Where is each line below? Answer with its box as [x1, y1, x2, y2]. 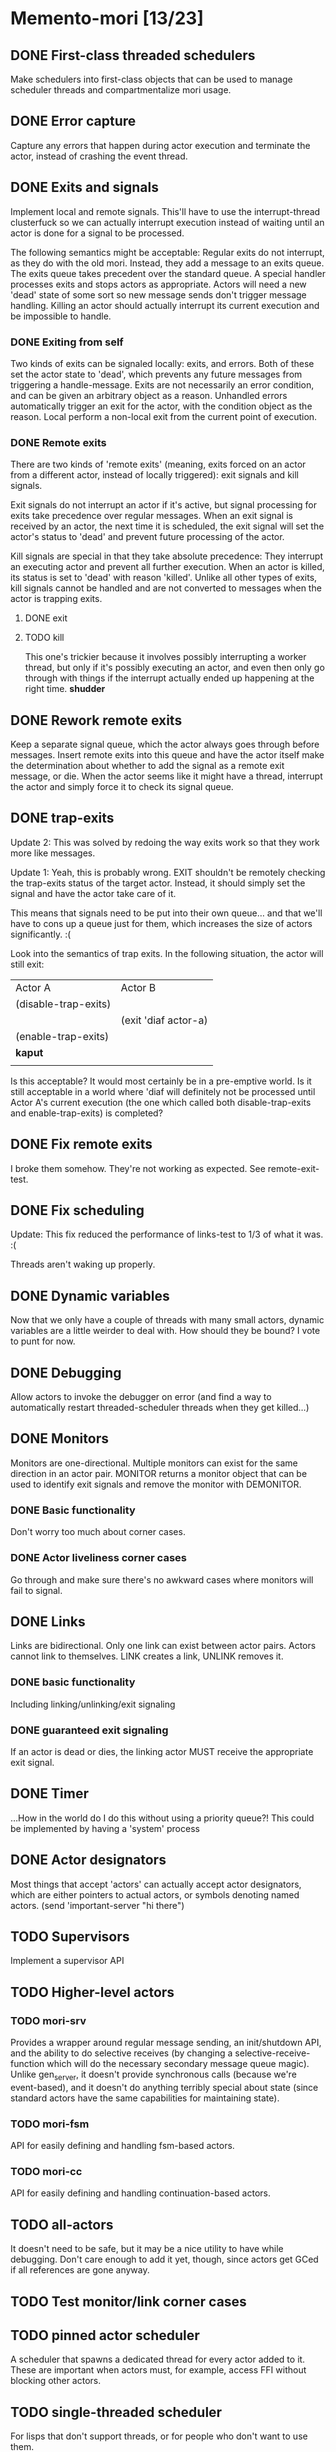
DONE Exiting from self [10, 335, 124, 349]
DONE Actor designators [10, 1852, 167, 1869]
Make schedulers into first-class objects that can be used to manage [10, 73, 293, 85]
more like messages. [10, 847, 96, 859]
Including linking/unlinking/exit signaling [10, 1698, 176, 1710]
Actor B [120, 980, 157, 994]
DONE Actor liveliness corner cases [10, 1551, 187, 1565]
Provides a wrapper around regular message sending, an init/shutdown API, [10, 2037, 322, 2049]
